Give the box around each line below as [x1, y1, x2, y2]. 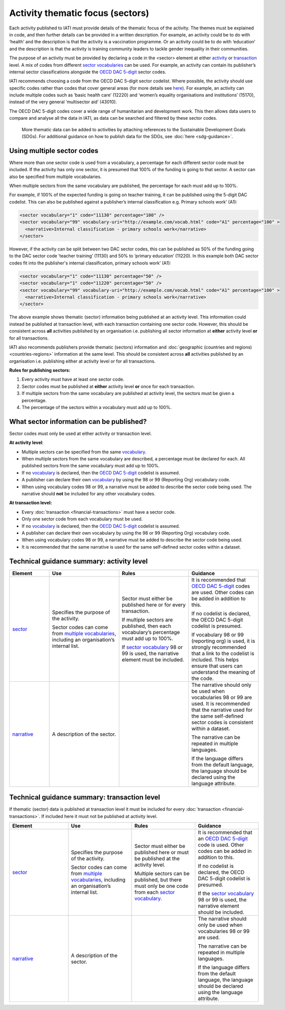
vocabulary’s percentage [122, 628, 180, 635]
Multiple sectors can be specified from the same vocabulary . [21, 449, 146, 455]
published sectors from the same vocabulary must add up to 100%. [21, 463, 160, 469]
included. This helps [191, 656, 239, 663]
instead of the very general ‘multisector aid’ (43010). [9, 99, 117, 105]
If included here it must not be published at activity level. [41, 813, 158, 819]
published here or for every [122, 601, 186, 608]
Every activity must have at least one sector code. [21, 377, 125, 383]
